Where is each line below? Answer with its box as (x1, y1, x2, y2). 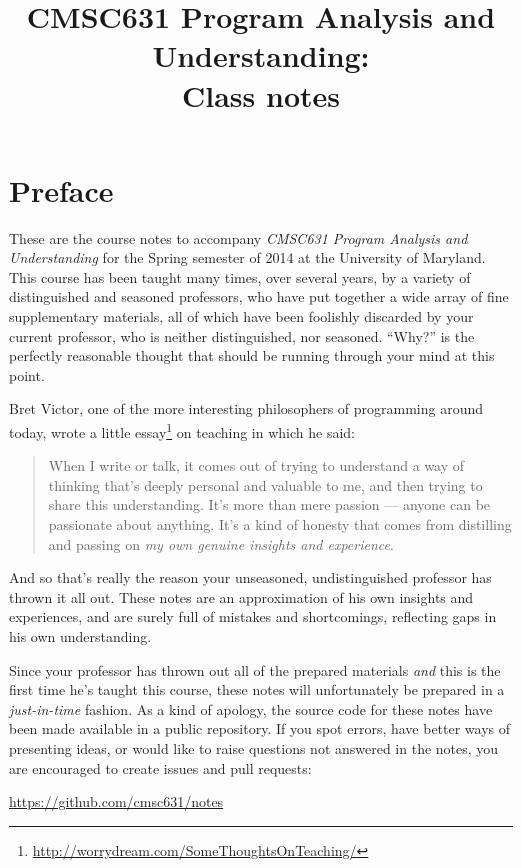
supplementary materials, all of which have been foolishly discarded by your (9, 306, 474, 327)
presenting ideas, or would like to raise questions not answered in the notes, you (9, 738, 499, 758)
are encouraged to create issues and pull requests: (9, 757, 312, 778)
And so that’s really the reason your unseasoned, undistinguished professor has (9, 567, 492, 588)
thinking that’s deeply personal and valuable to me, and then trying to (48, 474, 483, 495)
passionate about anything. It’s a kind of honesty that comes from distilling (48, 514, 512, 535)
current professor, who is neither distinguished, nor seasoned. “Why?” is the (9, 325, 475, 346)
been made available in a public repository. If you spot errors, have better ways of (9, 718, 511, 739)
